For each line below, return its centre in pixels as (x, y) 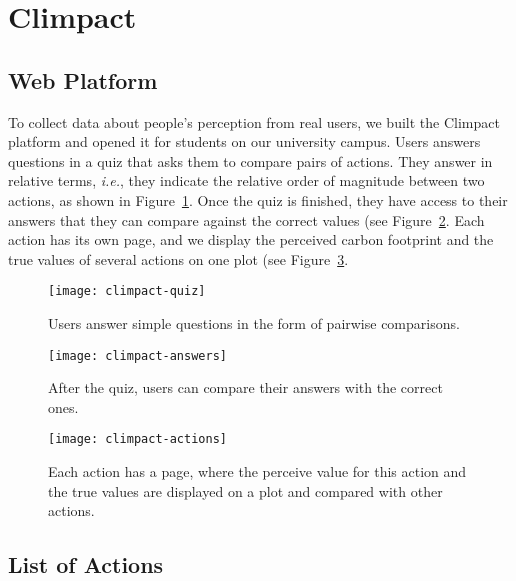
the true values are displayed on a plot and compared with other (245, 490)
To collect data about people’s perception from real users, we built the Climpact (254, 121)
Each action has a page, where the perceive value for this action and (257, 471)
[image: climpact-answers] (137, 355)
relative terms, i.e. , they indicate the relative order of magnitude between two (246, 180)
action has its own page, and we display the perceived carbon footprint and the (251, 239)
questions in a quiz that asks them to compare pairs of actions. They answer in (250, 160)
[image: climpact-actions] (137, 439)
